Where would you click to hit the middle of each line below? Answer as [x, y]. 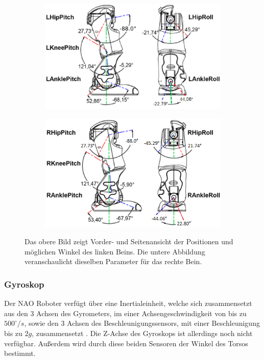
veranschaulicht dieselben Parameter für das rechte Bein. [113, 261]
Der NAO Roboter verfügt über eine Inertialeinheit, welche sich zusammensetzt [128, 303]
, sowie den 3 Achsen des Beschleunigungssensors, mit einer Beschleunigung [142, 323]
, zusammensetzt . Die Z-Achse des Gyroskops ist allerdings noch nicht [142, 333]
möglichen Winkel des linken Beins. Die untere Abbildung [115, 251]
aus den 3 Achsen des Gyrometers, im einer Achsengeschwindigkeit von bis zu [125, 313]
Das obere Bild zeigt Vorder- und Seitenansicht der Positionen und [129, 241]
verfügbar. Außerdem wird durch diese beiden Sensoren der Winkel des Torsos [126, 343]
